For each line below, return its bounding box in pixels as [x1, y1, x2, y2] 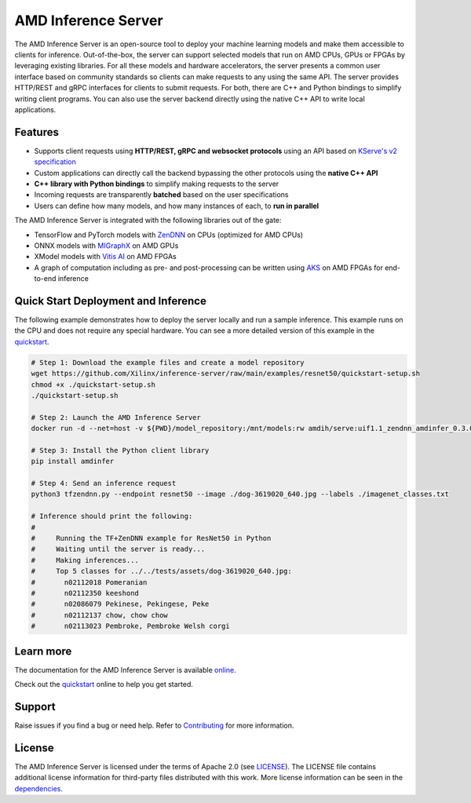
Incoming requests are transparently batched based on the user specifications [34, 190, 289, 199]
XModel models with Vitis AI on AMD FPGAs [34, 252, 177, 261]
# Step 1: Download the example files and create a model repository [31, 358, 305, 367]
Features [14, 126, 59, 139]
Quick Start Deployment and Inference [14, 294, 207, 308]
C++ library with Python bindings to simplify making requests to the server [34, 179, 279, 188]
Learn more [14, 644, 72, 658]
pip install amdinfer [31, 457, 115, 466]
